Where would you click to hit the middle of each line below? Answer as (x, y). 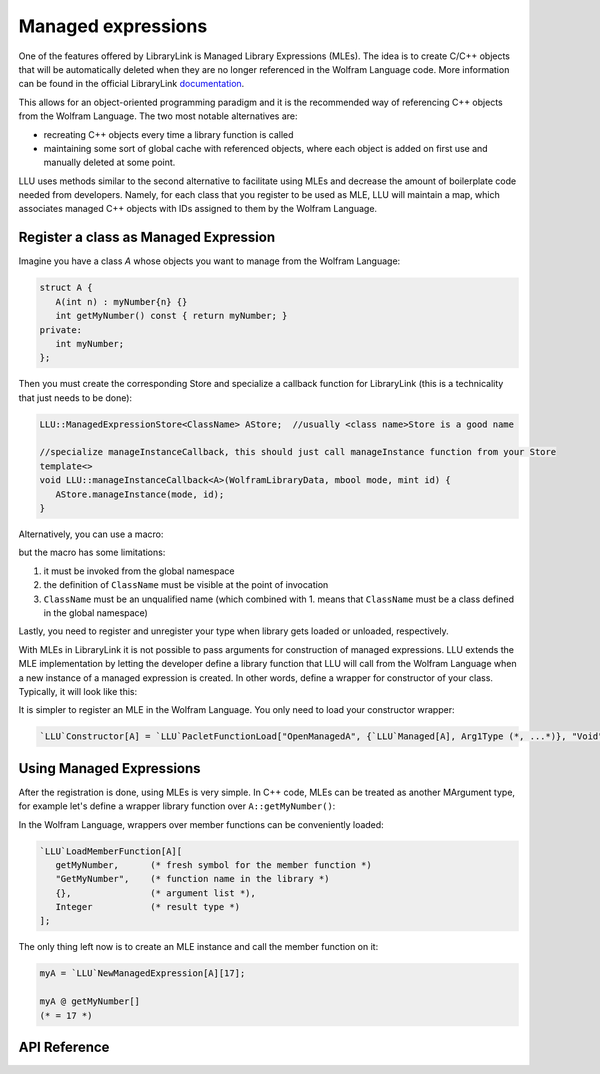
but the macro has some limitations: (92, 552)
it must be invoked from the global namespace (139, 571)
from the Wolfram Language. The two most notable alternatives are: (158, 116)
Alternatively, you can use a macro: (91, 534)
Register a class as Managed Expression (147, 237)
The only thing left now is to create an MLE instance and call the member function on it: (198, 947)
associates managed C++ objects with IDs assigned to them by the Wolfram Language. (198, 209)
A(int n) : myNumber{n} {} (121, 301)
